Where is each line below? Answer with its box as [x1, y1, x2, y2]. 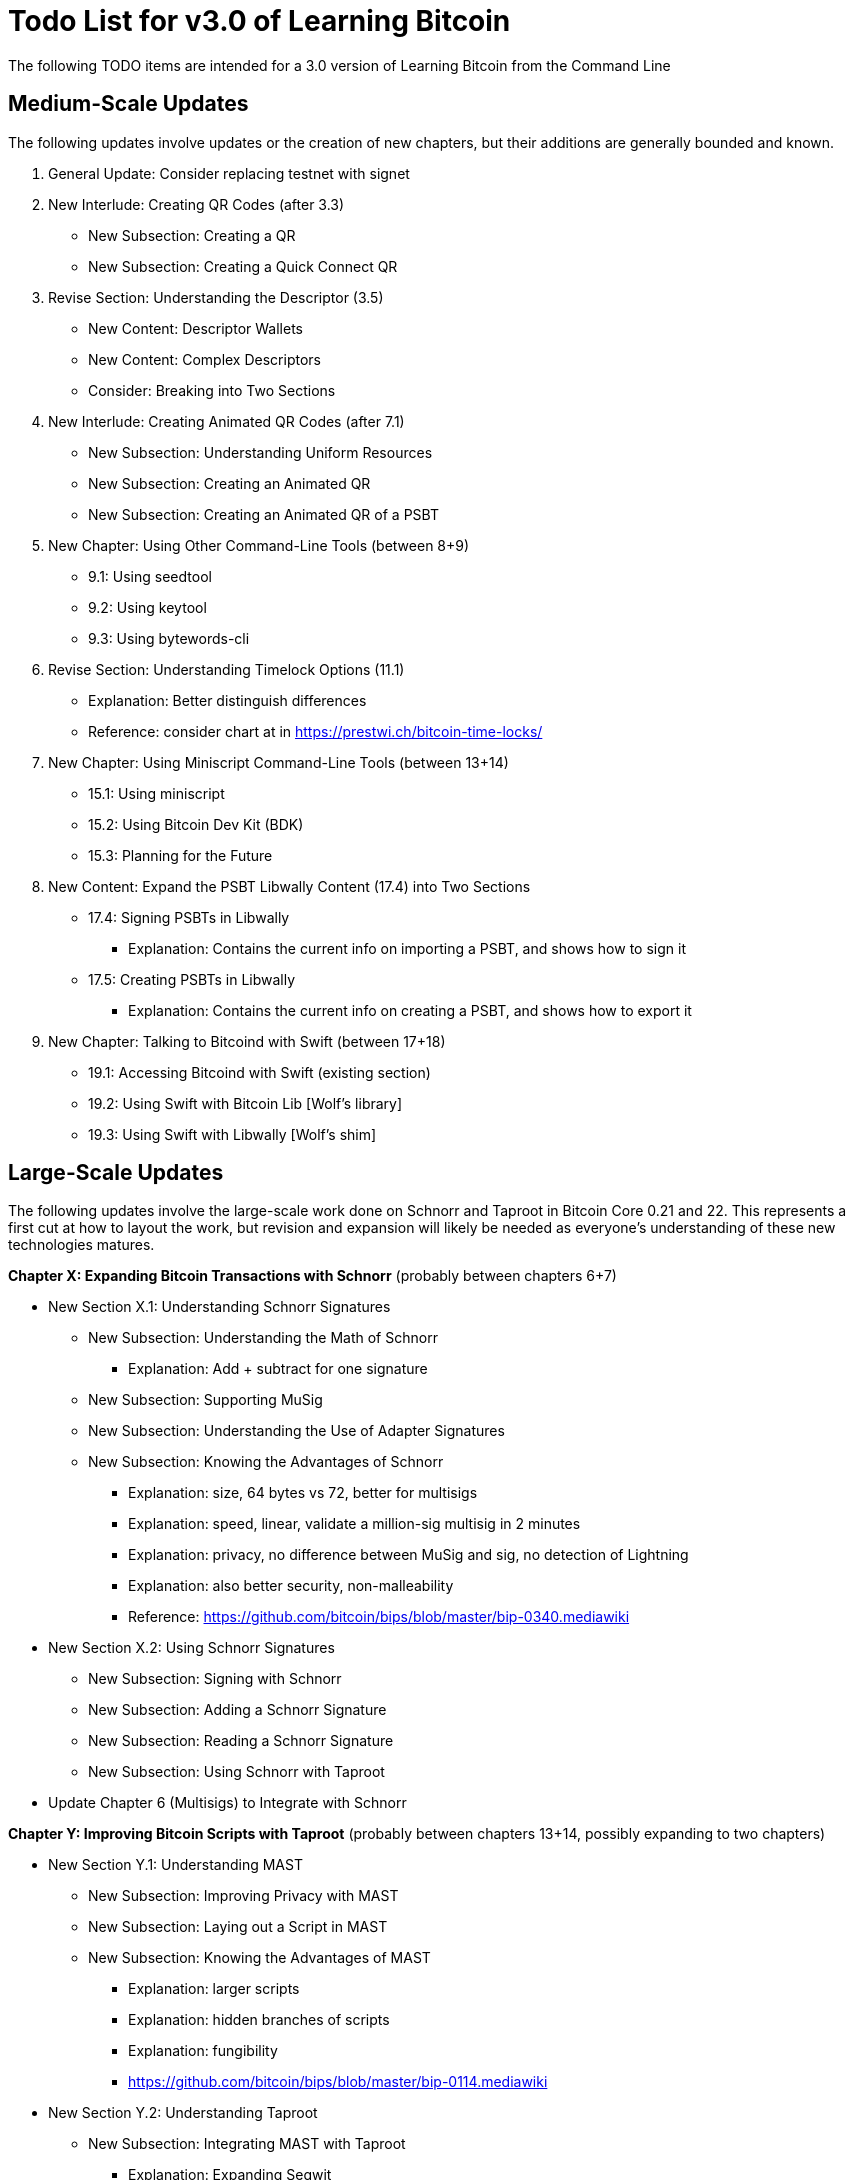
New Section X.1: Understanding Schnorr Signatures [48, 1298, 391, 1316]
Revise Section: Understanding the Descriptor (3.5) [48, 288, 384, 306]
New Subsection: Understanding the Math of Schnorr [88, 1329, 438, 1347]
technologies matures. [8, 1236, 155, 1254]
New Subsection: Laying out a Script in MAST [88, 1918, 388, 1936]
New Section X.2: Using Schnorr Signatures [48, 1639, 335, 1657]
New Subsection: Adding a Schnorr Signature [88, 1701, 387, 1719]
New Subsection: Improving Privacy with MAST [88, 1887, 399, 1905]
